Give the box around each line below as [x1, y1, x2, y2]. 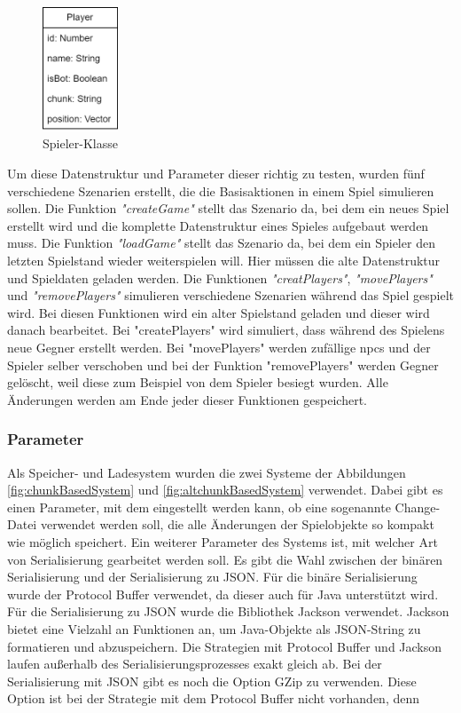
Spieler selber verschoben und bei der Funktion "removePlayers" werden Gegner [7, 355, 439, 374]
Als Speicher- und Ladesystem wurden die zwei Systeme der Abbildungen [7, 463, 406, 481]
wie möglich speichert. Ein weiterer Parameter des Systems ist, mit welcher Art [7, 532, 438, 551]
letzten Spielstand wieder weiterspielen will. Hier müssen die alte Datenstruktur [7, 251, 441, 270]
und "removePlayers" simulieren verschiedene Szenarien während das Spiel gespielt [7, 286, 454, 305]
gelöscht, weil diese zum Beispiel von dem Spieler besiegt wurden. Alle [7, 373, 388, 392]
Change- [395, 497, 441, 516]
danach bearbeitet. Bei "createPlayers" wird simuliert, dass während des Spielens [7, 321, 445, 339]
